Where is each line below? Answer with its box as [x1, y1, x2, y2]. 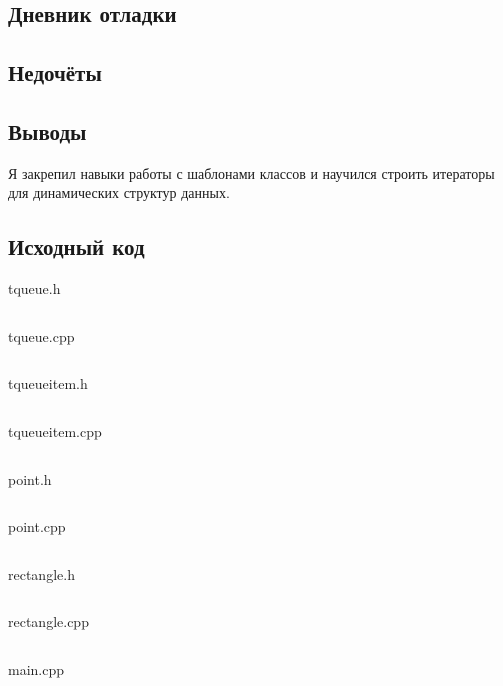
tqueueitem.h [8, 373, 88, 394]
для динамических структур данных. [8, 182, 230, 203]
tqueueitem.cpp [8, 420, 102, 441]
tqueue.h [8, 278, 61, 299]
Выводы [8, 115, 87, 146]
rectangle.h [8, 563, 75, 584]
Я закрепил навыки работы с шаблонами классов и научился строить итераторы [8, 162, 495, 183]
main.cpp [8, 658, 65, 679]
